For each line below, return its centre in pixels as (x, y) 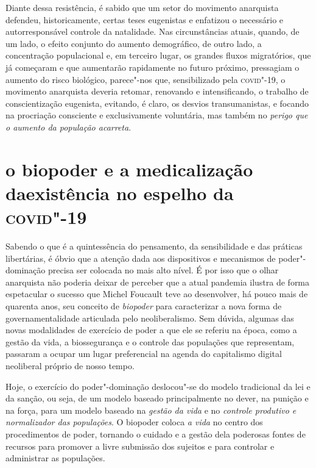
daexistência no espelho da (120, 193)
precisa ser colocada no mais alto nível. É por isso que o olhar (163, 270)
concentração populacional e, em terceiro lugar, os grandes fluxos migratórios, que (158, 55)
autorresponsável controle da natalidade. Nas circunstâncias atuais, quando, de (153, 31)
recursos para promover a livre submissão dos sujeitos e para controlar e (140, 446)
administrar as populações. (55, 458)
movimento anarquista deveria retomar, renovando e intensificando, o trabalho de (157, 91)
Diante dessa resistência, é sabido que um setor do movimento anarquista (142, 7)
